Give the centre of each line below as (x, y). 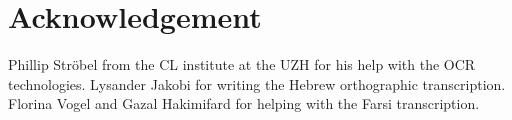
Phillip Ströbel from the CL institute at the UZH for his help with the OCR (242, 64)
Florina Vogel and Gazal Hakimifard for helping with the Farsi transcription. (244, 103)
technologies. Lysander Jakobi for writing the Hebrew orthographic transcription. (257, 83)
